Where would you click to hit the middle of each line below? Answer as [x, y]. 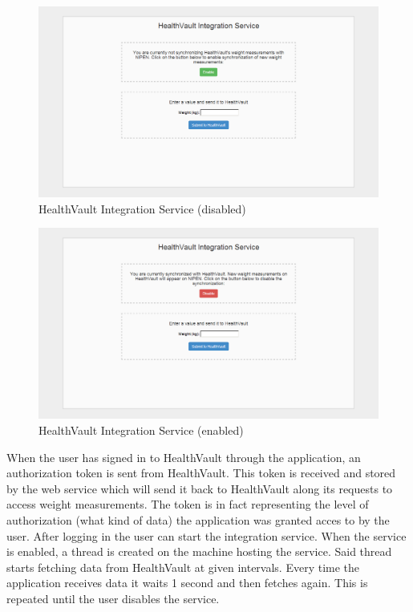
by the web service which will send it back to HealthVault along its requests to [200, 488]
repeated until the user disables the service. [113, 598]
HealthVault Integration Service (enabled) [141, 430]
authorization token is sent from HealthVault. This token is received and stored [201, 473]
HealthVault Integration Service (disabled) [142, 208]
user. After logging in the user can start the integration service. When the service [206, 535]
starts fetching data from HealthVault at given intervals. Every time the [183, 567]
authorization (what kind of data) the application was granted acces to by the [198, 519]
